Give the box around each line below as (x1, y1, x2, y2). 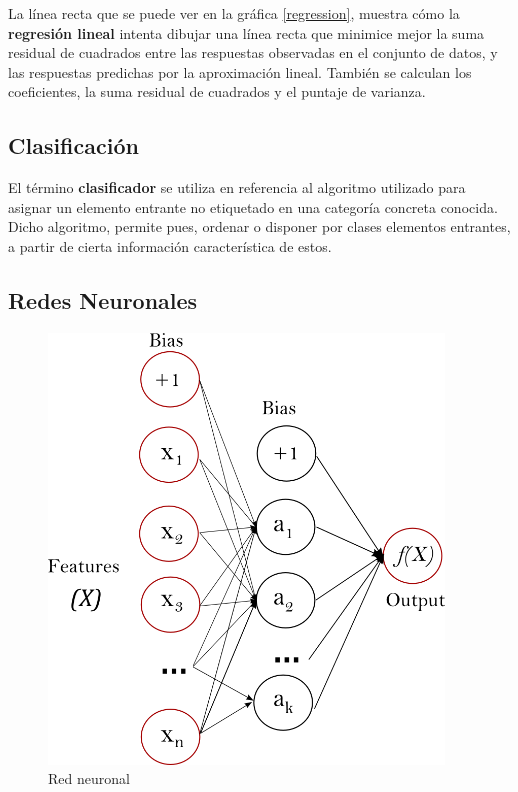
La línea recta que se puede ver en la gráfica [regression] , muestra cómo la (8, 3, 460, 23)
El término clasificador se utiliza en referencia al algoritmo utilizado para (8, 177, 466, 198)
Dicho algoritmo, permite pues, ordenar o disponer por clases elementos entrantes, (8, 216, 511, 237)
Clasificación (8, 130, 139, 161)
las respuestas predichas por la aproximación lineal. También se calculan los (8, 61, 472, 82)
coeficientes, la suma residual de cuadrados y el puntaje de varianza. (8, 81, 426, 102)
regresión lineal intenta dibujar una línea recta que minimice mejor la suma (8, 22, 485, 43)
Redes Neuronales (8, 284, 198, 315)
